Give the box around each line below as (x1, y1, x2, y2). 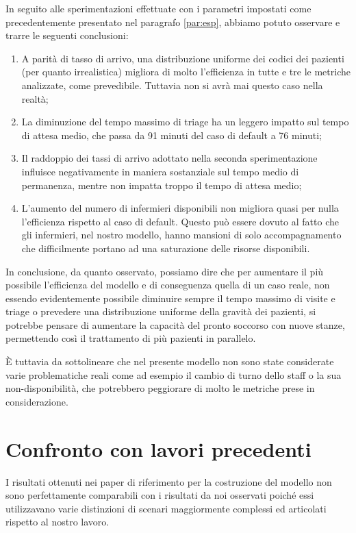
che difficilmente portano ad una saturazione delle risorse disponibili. (21, 240, 310, 255)
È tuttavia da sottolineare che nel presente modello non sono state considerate (5, 354, 334, 369)
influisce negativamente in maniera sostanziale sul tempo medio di (21, 164, 299, 178)
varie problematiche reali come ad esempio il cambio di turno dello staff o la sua (5, 367, 342, 382)
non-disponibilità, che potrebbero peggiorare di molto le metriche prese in (5, 381, 315, 395)
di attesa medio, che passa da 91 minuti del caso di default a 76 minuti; (21, 127, 322, 142)
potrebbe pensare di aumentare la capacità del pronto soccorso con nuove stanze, (5, 317, 345, 332)
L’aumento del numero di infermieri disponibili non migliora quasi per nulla (21, 201, 339, 215)
